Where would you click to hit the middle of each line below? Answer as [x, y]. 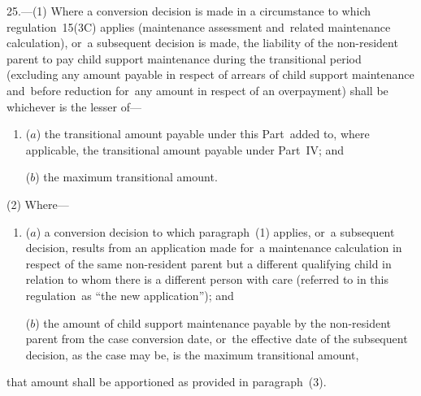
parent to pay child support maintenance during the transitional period [184, 58]
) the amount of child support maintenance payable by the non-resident [213, 322]
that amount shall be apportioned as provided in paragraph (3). [167, 382]
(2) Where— [38, 204]
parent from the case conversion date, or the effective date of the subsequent [217, 339]
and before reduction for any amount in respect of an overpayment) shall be [197, 90]
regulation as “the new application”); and [130, 295]
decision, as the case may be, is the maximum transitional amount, [192, 354]
